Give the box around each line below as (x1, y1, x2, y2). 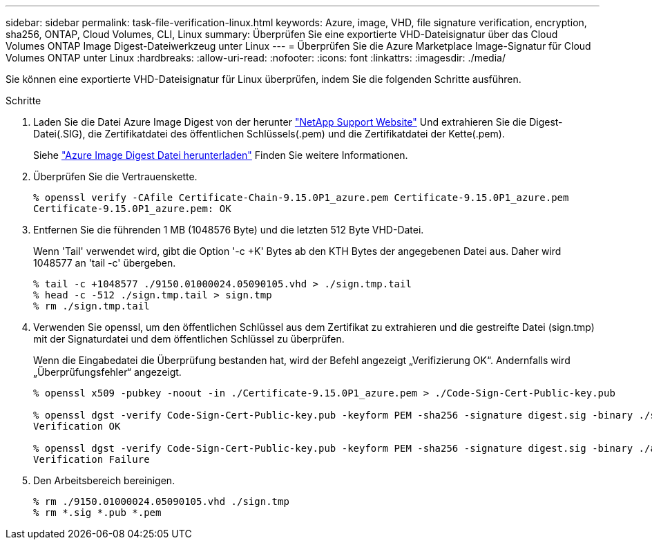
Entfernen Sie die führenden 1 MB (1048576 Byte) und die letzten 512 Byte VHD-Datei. (33, 224, 424, 236)
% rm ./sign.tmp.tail (33, 300, 150, 312)
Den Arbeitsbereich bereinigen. (33, 475, 175, 486)
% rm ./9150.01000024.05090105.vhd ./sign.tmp (33, 496, 289, 507)
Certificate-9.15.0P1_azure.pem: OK (33, 203, 231, 214)
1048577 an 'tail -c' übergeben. (33, 257, 176, 269)
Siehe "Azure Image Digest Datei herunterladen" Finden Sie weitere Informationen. (33, 149, 408, 161)
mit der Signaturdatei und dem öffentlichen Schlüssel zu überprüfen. (33, 333, 345, 345)
